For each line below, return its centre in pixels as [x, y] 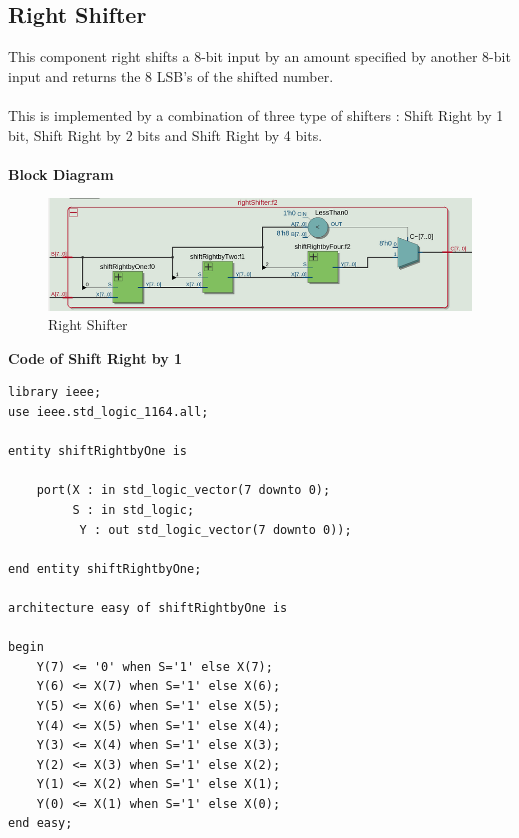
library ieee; [55, 392]
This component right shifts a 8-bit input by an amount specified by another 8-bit [259, 56]
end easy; [40, 823]
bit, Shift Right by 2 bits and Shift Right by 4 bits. [165, 134]
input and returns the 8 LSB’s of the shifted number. [171, 75]
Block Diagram [61, 173]
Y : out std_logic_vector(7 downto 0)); [215, 529]
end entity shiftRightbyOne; [105, 568]
